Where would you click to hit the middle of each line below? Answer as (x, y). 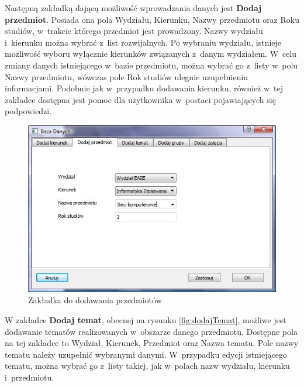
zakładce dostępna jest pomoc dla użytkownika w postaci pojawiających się (140, 99)
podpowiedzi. (28, 111)
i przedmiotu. (30, 377)
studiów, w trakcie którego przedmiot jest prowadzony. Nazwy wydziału (134, 31)
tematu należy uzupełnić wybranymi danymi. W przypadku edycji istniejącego (146, 354)
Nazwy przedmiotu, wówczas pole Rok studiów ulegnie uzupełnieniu (127, 76)
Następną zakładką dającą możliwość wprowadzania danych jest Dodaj (133, 8)
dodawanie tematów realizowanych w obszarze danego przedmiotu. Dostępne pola (151, 331)
